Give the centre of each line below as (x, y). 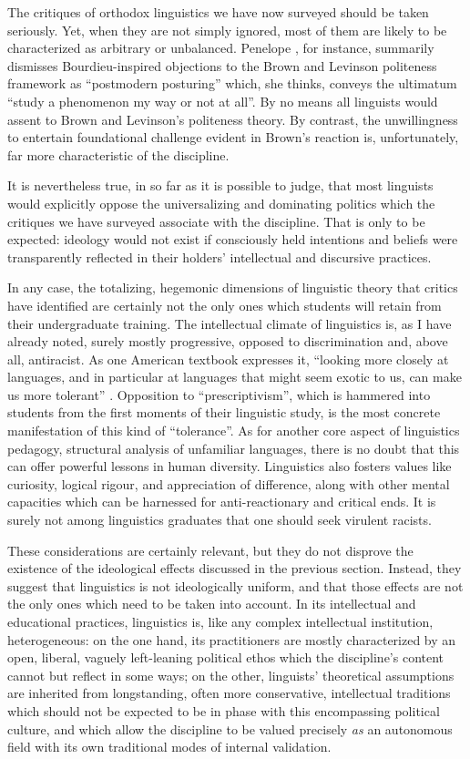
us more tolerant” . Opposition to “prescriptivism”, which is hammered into (219, 394)
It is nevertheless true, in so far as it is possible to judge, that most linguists (220, 185)
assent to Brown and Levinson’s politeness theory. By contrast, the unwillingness (233, 119)
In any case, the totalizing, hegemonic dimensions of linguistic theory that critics (233, 287)
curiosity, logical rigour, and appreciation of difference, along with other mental (229, 483)
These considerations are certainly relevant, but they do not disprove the (210, 550)
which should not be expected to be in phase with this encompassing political (224, 710)
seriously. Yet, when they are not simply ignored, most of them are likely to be (227, 30)
